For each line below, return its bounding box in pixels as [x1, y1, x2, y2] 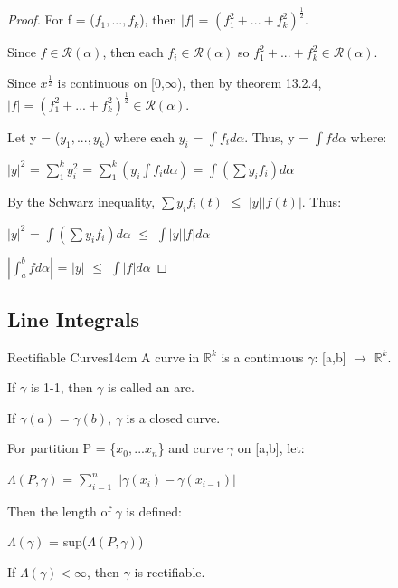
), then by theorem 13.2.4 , [176, 72, 322, 92]
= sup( [49, 532, 88, 551]
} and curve [157, 439, 223, 458]
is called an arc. [108, 378, 194, 397]
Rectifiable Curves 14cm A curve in [7, 347, 200, 366]
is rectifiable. [134, 563, 205, 582]
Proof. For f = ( [7, 10, 95, 29]
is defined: [126, 501, 182, 520]
